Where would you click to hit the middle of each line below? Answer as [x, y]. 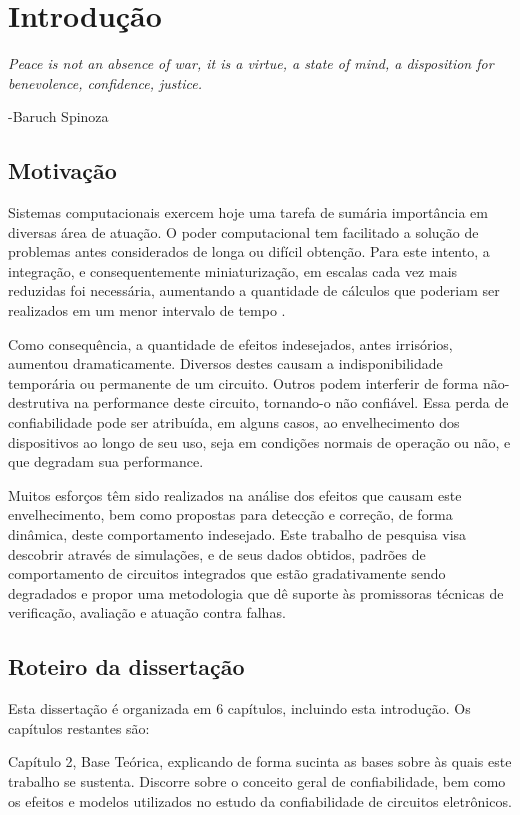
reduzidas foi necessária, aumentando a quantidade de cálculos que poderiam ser [254, 290]
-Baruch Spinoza [58, 116]
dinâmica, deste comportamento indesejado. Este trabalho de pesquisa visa [237, 534]
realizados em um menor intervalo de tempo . [147, 310]
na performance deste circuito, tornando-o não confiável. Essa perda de [291, 402]
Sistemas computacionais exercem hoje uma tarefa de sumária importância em [248, 212]
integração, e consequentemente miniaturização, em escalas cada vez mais [233, 270]
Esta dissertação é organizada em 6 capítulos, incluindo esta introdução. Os [239, 708]
